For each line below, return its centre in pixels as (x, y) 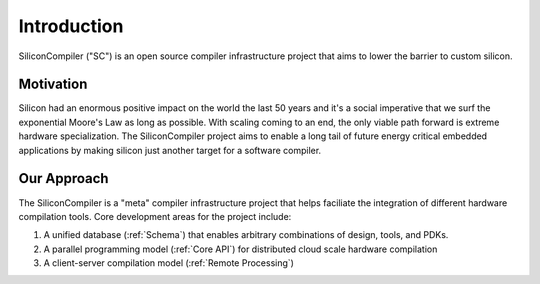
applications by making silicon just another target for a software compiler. (170, 150)
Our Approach (63, 178)
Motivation (53, 84)
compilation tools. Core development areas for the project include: (155, 216)
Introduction (71, 26)
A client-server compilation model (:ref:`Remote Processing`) (169, 263)
